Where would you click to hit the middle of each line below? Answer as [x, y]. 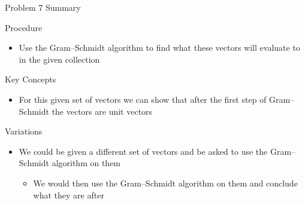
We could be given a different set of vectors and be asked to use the [143, 151]
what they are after [69, 195]
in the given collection [59, 59]
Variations [24, 131]
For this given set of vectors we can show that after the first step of [143, 99]
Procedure [24, 27]
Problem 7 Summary [43, 7]
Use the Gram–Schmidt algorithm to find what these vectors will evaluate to [159, 48]
